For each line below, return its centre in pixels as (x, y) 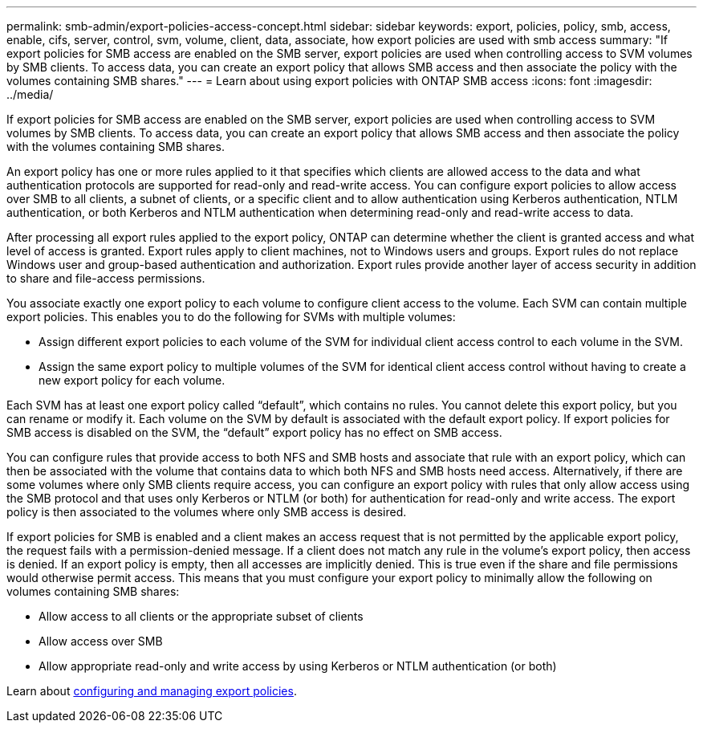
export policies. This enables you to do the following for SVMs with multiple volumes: (231, 317)
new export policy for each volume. (132, 380)
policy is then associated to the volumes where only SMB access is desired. (207, 512)
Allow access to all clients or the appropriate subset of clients (201, 616)
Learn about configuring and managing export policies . (152, 691)
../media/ (30, 94)
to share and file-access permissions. (106, 278)
